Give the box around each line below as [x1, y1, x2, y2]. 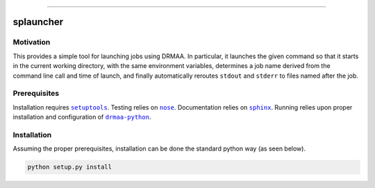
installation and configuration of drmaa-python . [12, 113, 151, 121]
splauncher [12, 16, 64, 28]
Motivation [12, 37, 51, 47]
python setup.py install [27, 163, 112, 171]
